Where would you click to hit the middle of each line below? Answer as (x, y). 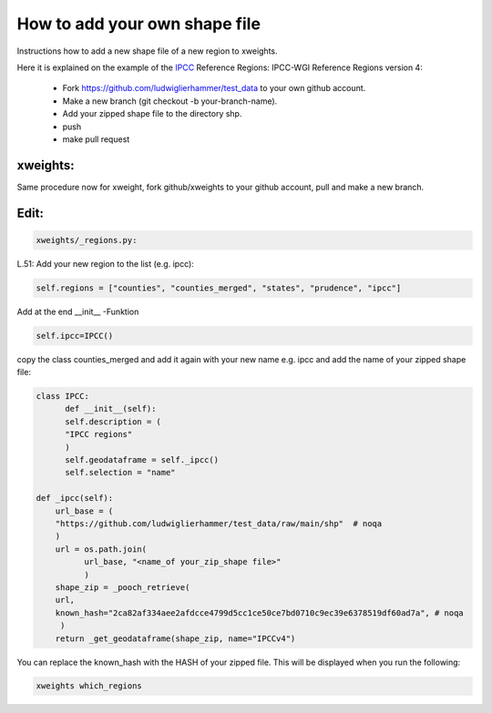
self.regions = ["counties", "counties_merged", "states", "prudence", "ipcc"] (219, 288)
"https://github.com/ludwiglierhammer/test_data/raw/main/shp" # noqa (219, 524)
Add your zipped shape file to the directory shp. (152, 114)
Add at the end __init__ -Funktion (78, 311)
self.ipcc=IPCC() (75, 336)
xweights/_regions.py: (87, 240)
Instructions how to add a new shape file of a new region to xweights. (147, 51)
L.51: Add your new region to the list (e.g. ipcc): (106, 263)
